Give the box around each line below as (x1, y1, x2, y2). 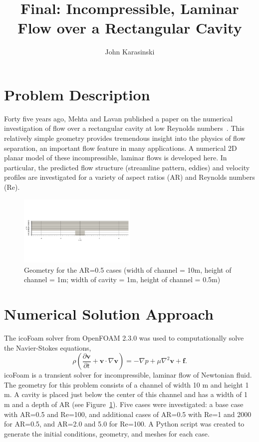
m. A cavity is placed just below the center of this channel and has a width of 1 (4, 389, 248, 400)
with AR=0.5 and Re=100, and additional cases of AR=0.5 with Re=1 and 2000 (4, 409, 252, 419)
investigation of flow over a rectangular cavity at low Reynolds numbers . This (4, 123, 245, 133)
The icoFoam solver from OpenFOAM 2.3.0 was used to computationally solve (4, 332, 244, 343)
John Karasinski (105, 46, 155, 57)
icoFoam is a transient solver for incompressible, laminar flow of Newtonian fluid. (4, 370, 252, 380)
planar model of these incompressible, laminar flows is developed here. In (4, 152, 227, 163)
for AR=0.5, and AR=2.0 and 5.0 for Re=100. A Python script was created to (4, 419, 245, 429)
